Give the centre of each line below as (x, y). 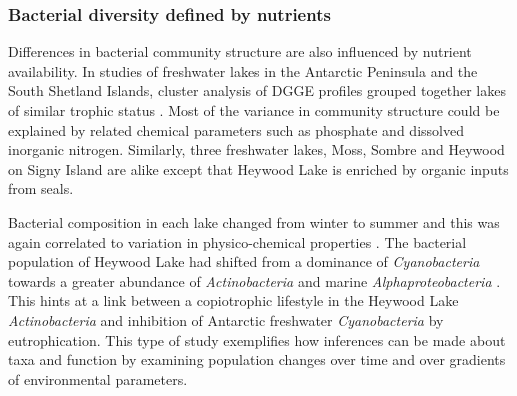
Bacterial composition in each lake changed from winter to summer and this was (254, 221)
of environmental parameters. (98, 378)
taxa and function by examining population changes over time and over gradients (257, 359)
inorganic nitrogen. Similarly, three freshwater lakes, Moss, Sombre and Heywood (256, 149)
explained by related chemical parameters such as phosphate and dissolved (236, 129)
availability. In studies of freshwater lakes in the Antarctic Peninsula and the (243, 70)
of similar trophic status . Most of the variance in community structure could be (254, 110)
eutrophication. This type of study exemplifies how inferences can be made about (257, 339)
